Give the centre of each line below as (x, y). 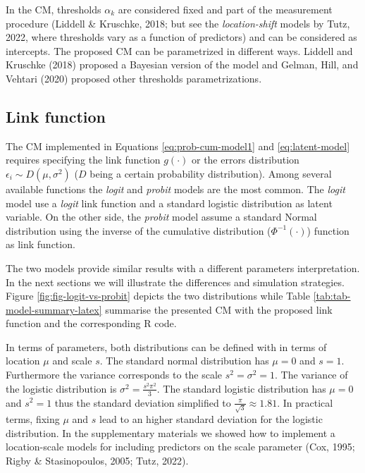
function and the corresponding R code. (91, 323)
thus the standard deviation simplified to (143, 402)
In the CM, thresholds (54, 9)
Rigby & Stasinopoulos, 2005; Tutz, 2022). (97, 460)
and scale (72, 361)
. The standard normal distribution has (184, 361)
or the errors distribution (245, 160)
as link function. (41, 244)
